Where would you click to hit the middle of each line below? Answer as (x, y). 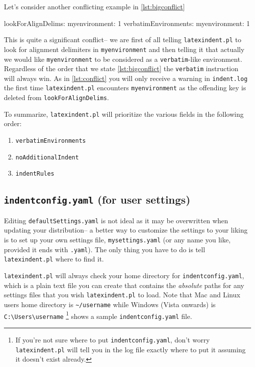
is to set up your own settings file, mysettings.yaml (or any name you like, (117, 240)
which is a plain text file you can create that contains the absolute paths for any (124, 285)
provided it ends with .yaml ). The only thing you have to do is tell (105, 249)
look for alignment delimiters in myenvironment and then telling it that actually (124, 49)
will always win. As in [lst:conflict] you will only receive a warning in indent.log (126, 78)
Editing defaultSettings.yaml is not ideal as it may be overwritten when (116, 220)
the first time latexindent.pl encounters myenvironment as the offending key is (125, 88)
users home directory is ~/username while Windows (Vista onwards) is (110, 304)
